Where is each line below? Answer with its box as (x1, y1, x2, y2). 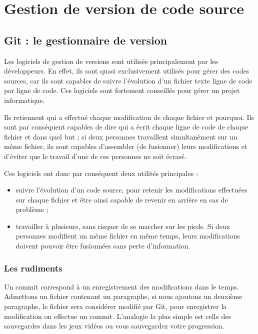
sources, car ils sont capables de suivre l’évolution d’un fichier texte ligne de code (4, 75, 252, 85)
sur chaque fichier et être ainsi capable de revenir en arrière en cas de (15, 194, 228, 204)
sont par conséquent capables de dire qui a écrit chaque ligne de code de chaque (4, 121, 248, 132)
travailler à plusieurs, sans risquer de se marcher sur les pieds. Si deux (15, 220, 230, 231)
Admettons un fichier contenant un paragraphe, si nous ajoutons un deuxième (4, 291, 242, 301)
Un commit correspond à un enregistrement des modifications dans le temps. (4, 281, 239, 291)
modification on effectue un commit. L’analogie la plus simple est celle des (4, 310, 231, 321)
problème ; (15, 204, 48, 214)
